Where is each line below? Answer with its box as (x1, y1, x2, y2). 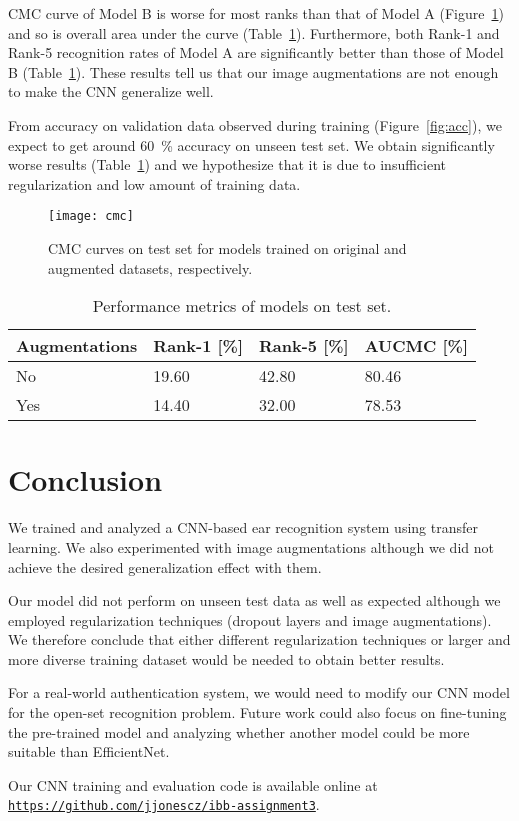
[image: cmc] (48, 209, 134, 224)
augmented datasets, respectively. (48, 257, 253, 278)
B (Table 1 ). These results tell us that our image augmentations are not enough (8, 61, 499, 82)
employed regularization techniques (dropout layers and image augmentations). (8, 609, 492, 630)
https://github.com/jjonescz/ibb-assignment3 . (8, 794, 320, 815)
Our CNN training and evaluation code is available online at (8, 774, 378, 795)
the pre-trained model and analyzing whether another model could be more (8, 721, 470, 742)
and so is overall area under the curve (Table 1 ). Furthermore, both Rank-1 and (8, 22, 500, 43)
